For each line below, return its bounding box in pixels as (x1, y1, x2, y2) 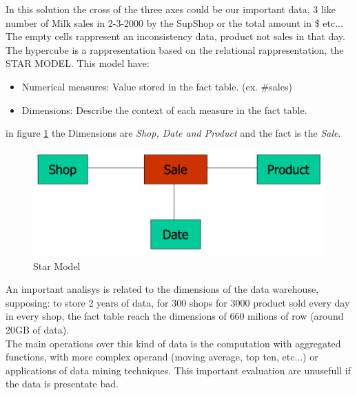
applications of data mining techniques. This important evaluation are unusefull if (6, 363, 351, 377)
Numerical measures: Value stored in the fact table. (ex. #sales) (21, 79, 292, 93)
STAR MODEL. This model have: (6, 56, 150, 70)
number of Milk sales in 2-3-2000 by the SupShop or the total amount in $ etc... (6, 15, 343, 30)
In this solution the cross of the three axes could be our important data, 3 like (6, 2, 336, 16)
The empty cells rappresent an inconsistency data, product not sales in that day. (6, 29, 345, 44)
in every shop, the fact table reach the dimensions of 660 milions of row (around (6, 309, 344, 323)
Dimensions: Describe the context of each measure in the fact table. (21, 102, 307, 117)
